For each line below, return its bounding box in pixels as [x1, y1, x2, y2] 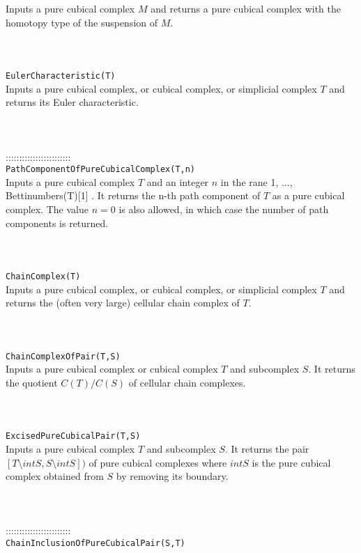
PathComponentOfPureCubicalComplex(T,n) [6, 164, 196, 175]
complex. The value [6, 202, 89, 217]
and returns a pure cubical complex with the [151, 1, 341, 15]
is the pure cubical [252, 455, 331, 469]
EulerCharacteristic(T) [6, 70, 116, 81]
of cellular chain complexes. [128, 375, 246, 389]
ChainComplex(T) [6, 272, 81, 281]
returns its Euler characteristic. [6, 95, 139, 109]
